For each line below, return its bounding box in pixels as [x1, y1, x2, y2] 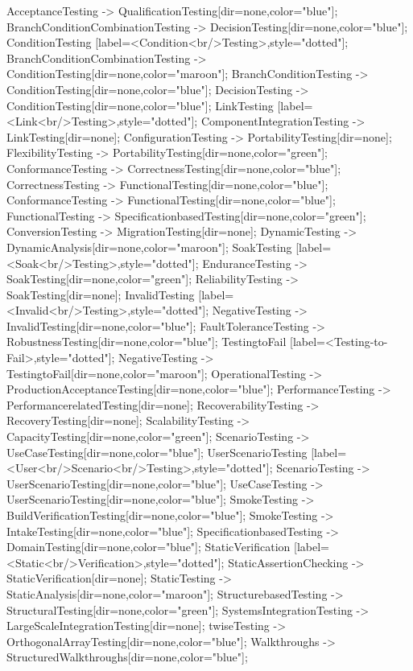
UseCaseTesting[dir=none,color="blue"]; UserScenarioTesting [6, 443, 308, 460]
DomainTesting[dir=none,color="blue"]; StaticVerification [6, 538, 291, 555]
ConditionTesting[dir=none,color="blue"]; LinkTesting [6, 97, 274, 113]
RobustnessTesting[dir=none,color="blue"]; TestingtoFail [6, 333, 287, 350]
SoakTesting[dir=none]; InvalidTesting [6, 286, 195, 303]
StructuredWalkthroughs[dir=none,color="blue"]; [6, 648, 248, 665]
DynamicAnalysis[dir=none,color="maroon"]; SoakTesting [6, 238, 292, 255]
